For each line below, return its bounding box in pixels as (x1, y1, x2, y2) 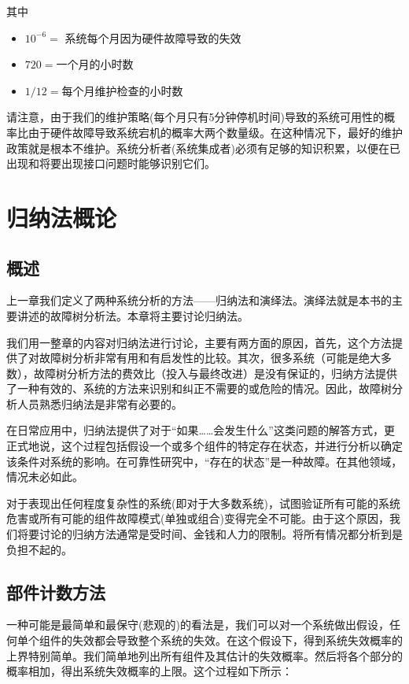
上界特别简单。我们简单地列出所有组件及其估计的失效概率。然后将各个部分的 (6, 647, 403, 664)
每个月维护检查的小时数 (61, 82, 183, 98)
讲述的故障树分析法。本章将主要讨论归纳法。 (17, 307, 249, 324)
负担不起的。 (6, 541, 72, 557)
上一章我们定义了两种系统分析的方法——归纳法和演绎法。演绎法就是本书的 (6, 292, 392, 309)
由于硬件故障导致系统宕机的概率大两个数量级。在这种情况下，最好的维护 (28, 124, 403, 140)
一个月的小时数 (56, 56, 134, 72)
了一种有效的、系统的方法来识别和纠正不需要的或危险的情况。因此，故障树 (6, 380, 392, 397)
